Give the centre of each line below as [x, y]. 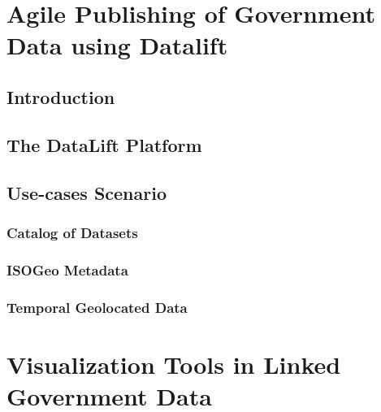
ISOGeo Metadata [67, 269]
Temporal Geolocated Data [97, 307]
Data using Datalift [117, 45]
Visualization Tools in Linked [174, 364]
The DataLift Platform [104, 144]
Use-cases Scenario [87, 192]
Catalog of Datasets [72, 232]
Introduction [61, 96]
